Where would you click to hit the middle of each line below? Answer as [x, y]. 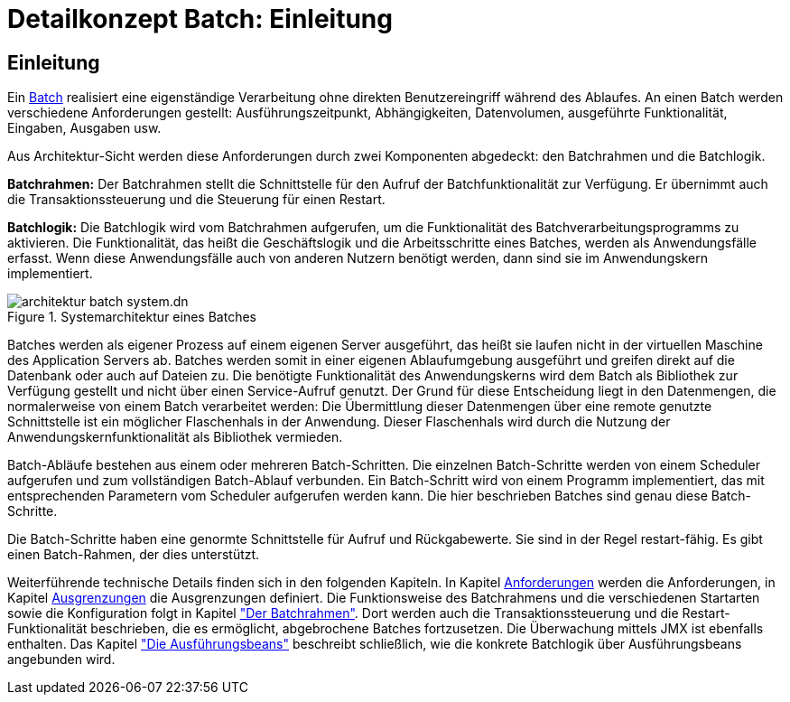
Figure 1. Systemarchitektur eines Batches [132, 317]
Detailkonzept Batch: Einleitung [200, 19]
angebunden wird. [61, 660]
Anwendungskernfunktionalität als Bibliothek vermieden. [175, 437]
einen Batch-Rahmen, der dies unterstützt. [134, 555]
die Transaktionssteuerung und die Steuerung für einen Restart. [196, 200]
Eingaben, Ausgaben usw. [84, 128]
